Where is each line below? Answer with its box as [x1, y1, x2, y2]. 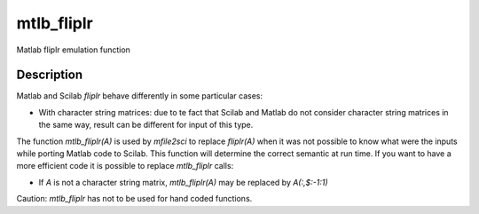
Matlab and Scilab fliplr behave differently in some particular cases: [16, 91, 263, 101]
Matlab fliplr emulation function [16, 44, 130, 55]
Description [16, 67, 83, 83]
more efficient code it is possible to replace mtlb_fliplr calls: [16, 161, 234, 171]
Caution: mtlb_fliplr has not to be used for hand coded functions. [16, 194, 253, 204]
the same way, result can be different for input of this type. [38, 120, 254, 131]
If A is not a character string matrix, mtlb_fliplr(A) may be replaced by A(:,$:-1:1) [38, 177, 328, 187]
